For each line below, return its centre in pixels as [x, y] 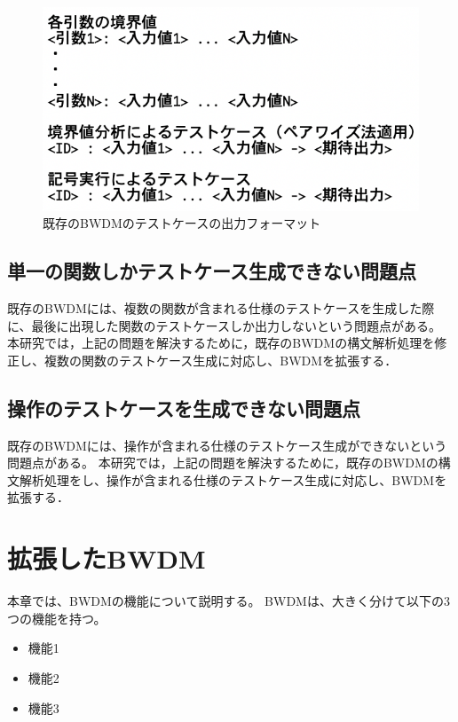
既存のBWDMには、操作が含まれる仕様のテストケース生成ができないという [227, 445]
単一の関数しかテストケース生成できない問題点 [212, 271]
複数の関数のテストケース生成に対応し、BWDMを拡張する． [221, 360]
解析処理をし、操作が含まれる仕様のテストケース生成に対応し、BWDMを [233, 479]
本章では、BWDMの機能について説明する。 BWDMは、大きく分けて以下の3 [229, 601]
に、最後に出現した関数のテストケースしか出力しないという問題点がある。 [224, 325]
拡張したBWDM [107, 558]
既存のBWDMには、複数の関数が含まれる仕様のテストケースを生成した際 [221, 308]
